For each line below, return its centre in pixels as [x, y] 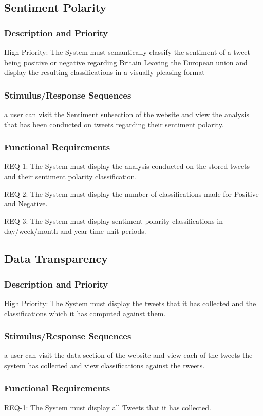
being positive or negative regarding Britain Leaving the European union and [126, 62]
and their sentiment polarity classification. [71, 176]
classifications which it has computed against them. [85, 313]
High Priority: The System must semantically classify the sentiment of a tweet [127, 52]
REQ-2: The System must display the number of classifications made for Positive [131, 193]
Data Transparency [56, 259]
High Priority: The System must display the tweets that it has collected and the [130, 303]
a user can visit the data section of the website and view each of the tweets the [128, 355]
